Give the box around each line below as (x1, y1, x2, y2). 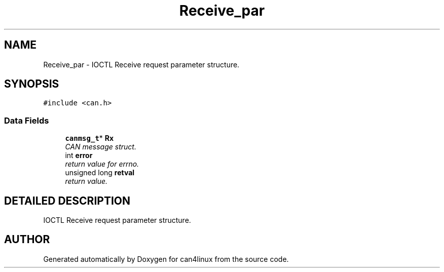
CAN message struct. (65, 142, 136, 151)
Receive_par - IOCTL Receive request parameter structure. (43, 60, 240, 69)
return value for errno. (65, 160, 139, 169)
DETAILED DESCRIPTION (4, 194, 131, 207)
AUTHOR (4, 233, 50, 246)
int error (65, 151, 93, 160)
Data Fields (4, 115, 49, 126)
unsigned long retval (65, 168, 135, 177)
